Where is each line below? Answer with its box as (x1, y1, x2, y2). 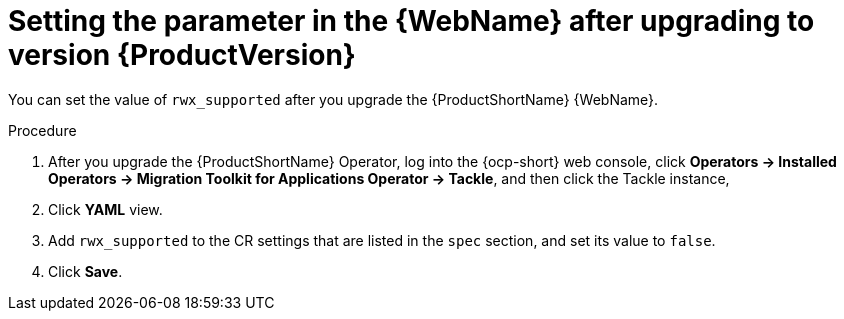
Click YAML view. (48, 200, 163, 218)
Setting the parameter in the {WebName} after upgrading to (8, 4, 815, 38)
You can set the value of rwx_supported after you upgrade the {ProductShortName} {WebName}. (8, 90, 659, 108)
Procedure (8, 121, 77, 139)
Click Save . (48, 262, 123, 280)
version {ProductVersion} (8, 38, 356, 72)
